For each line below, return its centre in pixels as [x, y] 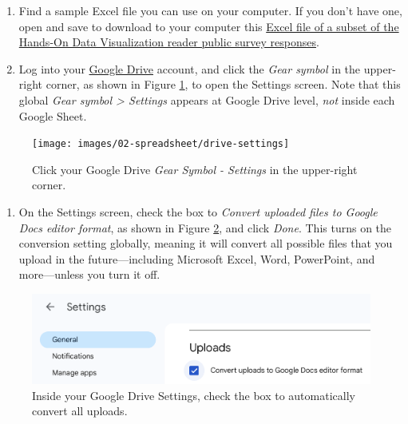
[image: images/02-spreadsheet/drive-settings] [161, 144]
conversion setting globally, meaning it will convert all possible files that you [206, 243]
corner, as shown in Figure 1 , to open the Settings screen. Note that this [223, 84]
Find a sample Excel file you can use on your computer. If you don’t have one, [210, 10]
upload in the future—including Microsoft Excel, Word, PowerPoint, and [197, 258]
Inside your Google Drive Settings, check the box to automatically [194, 395]
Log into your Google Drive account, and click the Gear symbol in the [190, 68]
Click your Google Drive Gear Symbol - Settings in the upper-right [195, 169]
